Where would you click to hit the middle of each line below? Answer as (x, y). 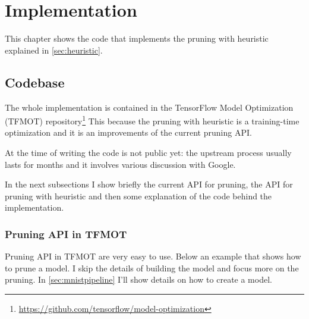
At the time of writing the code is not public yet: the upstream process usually (148, 152)
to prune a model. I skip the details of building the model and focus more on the (152, 268)
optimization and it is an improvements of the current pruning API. (128, 132)
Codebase (35, 82)
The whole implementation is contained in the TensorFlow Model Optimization (149, 107)
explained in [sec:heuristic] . (54, 50)
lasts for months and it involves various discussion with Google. (120, 164)
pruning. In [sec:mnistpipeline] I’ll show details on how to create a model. (138, 279)
